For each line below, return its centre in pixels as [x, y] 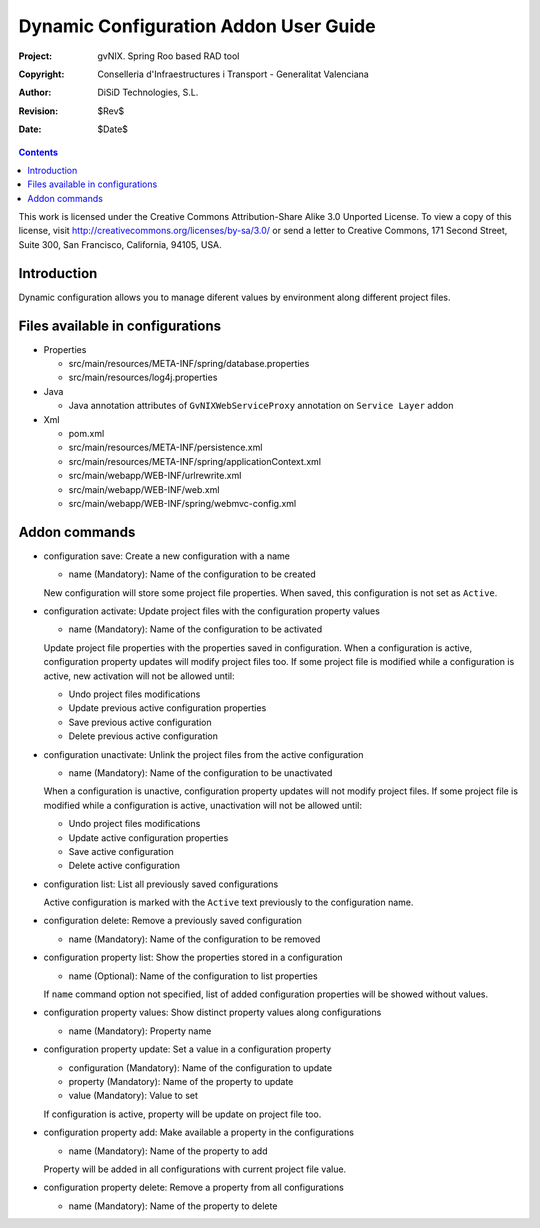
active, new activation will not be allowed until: [139, 676]
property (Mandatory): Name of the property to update [181, 1081]
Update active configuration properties [148, 837]
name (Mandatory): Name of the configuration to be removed [194, 939]
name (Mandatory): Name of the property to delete [173, 1206]
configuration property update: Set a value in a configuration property [187, 1049]
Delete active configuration [124, 866]
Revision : [38, 111]
